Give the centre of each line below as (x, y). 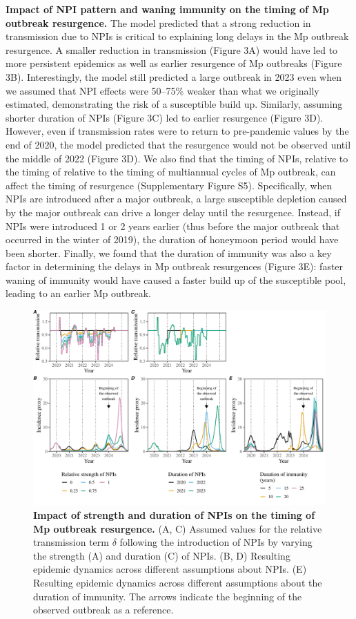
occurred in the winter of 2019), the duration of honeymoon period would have (172, 239)
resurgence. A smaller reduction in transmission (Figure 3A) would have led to (172, 49)
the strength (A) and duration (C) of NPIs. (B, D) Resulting (162, 555)
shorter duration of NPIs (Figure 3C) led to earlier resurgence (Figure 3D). (165, 117)
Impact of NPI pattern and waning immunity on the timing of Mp (167, 9)
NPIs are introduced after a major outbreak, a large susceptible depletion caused (176, 199)
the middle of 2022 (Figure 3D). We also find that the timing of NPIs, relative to (177, 158)
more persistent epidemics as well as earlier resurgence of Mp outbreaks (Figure (174, 63)
